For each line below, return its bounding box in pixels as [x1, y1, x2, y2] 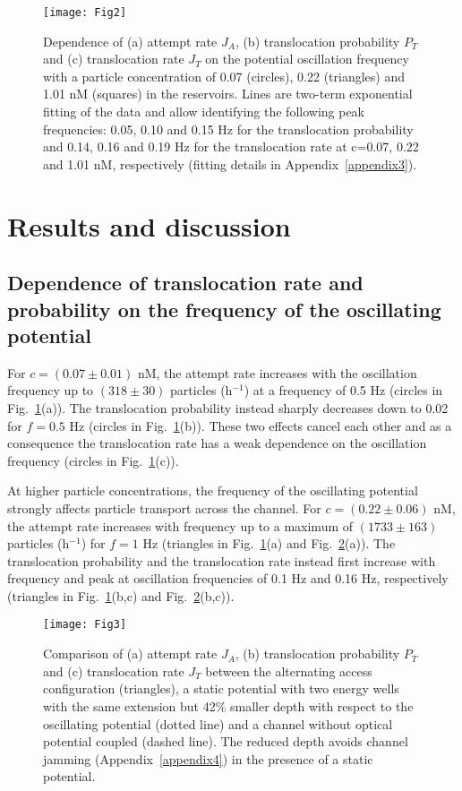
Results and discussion [7, 207, 291, 244]
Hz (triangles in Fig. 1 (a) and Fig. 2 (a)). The [142, 534, 396, 553]
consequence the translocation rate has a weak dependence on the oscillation [7, 434, 427, 452]
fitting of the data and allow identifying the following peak [43, 102, 365, 121]
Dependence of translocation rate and [7, 269, 364, 297]
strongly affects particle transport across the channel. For [7, 498, 321, 517]
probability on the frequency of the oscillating [7, 295, 441, 322]
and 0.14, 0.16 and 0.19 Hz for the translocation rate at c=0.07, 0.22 [43, 137, 419, 156]
